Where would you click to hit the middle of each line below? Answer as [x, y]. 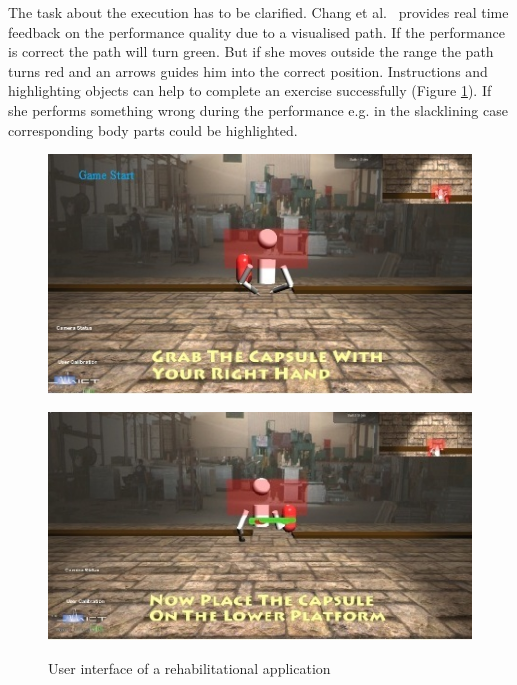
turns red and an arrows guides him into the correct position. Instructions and [248, 70]
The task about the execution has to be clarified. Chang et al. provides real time [258, 12]
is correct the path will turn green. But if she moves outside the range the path [251, 51]
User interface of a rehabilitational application [189, 667]
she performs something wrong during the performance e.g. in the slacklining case [258, 109]
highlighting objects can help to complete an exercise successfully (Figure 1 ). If [250, 90]
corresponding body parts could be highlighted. [153, 129]
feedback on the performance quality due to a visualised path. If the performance [256, 31]
